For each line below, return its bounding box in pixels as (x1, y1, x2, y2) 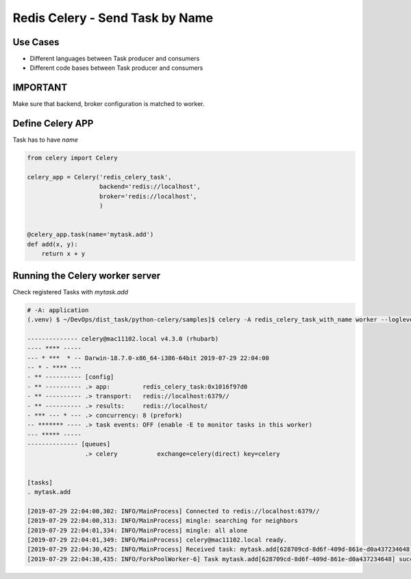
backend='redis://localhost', (99, 183, 201, 191)
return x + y (41, 250, 86, 258)
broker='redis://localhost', (99, 192, 197, 200)
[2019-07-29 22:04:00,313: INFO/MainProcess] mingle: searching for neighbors (27, 517, 298, 525)
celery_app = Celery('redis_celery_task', (27, 173, 172, 181)
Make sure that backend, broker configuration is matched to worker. (12, 100, 205, 108)
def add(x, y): (27, 240, 78, 248)
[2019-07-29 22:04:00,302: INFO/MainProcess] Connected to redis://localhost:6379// (27, 507, 320, 515)
